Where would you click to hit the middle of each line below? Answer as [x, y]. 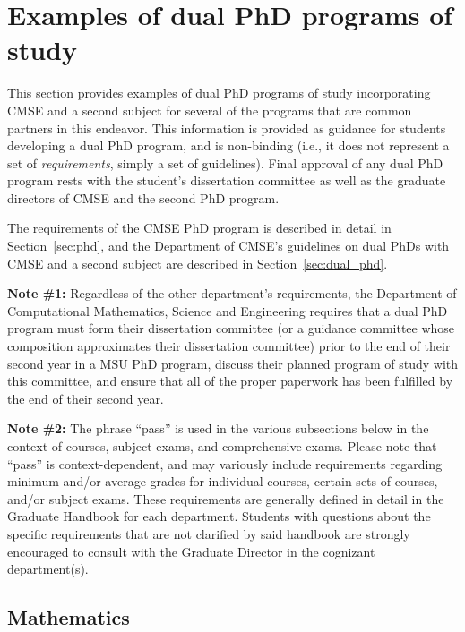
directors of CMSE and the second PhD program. [143, 197]
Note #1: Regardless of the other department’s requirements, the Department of [232, 293]
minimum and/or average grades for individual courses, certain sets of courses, [223, 481]
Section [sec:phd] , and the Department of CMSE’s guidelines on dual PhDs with [228, 246]
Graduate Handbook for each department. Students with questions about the [219, 516]
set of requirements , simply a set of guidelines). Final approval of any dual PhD [225, 162]
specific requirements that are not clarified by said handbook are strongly [209, 533]
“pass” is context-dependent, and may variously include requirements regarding [225, 463]
